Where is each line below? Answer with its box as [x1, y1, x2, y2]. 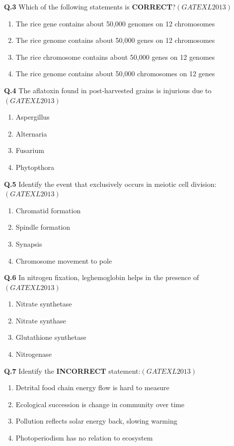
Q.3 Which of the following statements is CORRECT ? [4, 1, 176, 11]
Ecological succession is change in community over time [15, 399, 185, 409]
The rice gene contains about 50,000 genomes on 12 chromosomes [15, 18, 215, 28]
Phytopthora [15, 161, 55, 172]
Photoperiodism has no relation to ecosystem [15, 433, 153, 443]
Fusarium [15, 145, 44, 155]
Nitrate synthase [15, 315, 66, 325]
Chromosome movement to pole [15, 255, 112, 266]
